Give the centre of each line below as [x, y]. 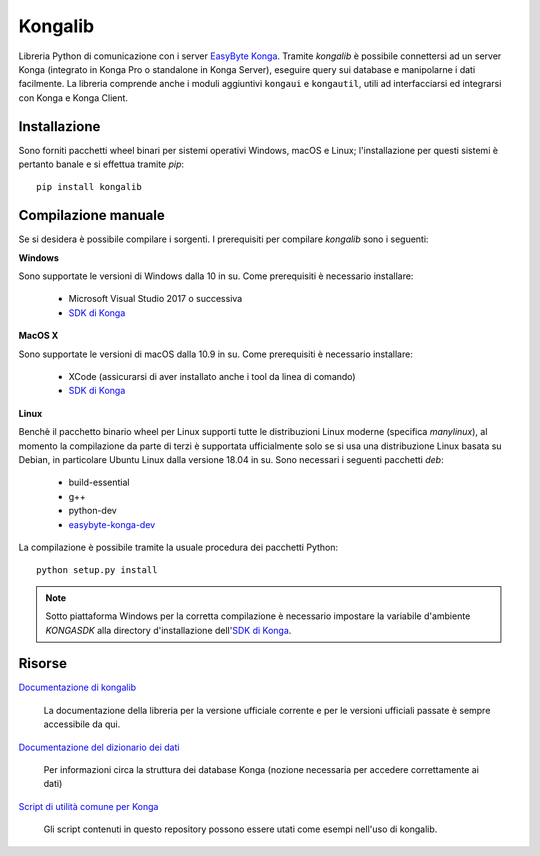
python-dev [92, 511]
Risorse [42, 663]
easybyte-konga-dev [112, 524]
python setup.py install [97, 570]
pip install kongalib [89, 187]
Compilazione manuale [91, 215]
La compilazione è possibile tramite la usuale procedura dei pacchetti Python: [178, 547]
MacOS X [38, 336]
